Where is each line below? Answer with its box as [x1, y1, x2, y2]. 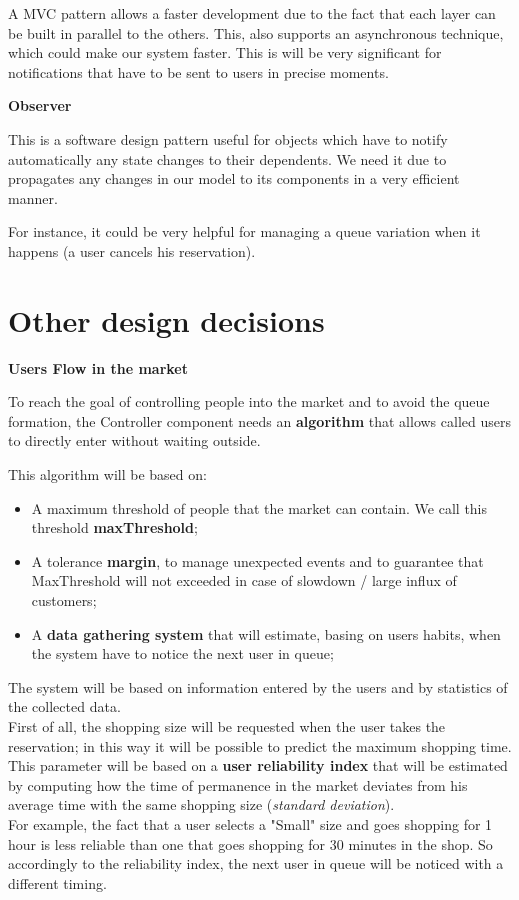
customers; [31, 590, 97, 610]
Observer [8, 95, 72, 116]
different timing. [8, 872, 107, 893]
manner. [8, 187, 58, 208]
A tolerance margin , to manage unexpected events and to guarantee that [31, 550, 484, 571]
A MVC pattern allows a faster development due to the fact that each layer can [8, 3, 496, 23]
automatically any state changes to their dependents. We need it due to [8, 148, 447, 169]
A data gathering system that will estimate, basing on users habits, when [31, 623, 501, 644]
